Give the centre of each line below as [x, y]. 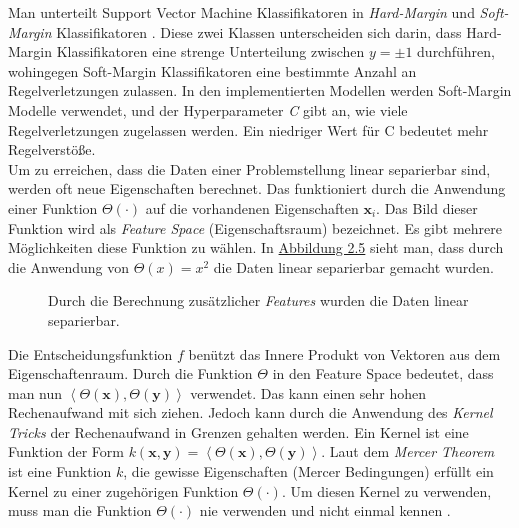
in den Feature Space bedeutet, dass [383, 373]
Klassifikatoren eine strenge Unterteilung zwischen [210, 51]
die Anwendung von [68, 266]
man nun [35, 392]
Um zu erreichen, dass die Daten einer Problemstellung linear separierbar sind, [249, 168]
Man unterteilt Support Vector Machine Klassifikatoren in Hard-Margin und [241, 12]
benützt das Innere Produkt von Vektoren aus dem [344, 353]
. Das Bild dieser [427, 207]
